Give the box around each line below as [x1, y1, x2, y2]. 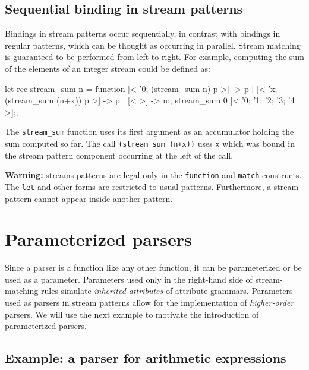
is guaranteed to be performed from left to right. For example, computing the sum [5, 50, 304, 63]
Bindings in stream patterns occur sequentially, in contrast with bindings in [5, 27, 280, 40]
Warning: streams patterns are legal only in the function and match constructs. [5, 169, 302, 181]
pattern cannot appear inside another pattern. [5, 192, 173, 204]
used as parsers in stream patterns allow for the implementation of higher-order [5, 296, 294, 309]
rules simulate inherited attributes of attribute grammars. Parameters [41, 284, 293, 297]
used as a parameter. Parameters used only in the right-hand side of [5, 273, 253, 285]
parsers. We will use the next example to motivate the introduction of [5, 308, 259, 320]
